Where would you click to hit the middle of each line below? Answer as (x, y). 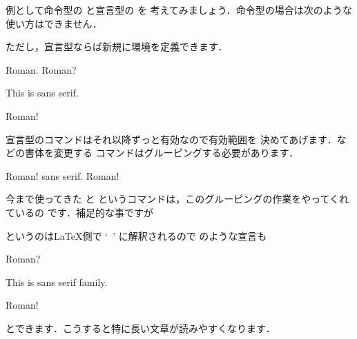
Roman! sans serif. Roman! (62, 175)
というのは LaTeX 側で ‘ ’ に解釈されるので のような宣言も (136, 235)
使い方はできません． (54, 23)
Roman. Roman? (41, 69)
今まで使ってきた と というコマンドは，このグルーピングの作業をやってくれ (177, 199)
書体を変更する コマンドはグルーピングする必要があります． (162, 153)
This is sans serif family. (57, 281)
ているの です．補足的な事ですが (80, 212)
